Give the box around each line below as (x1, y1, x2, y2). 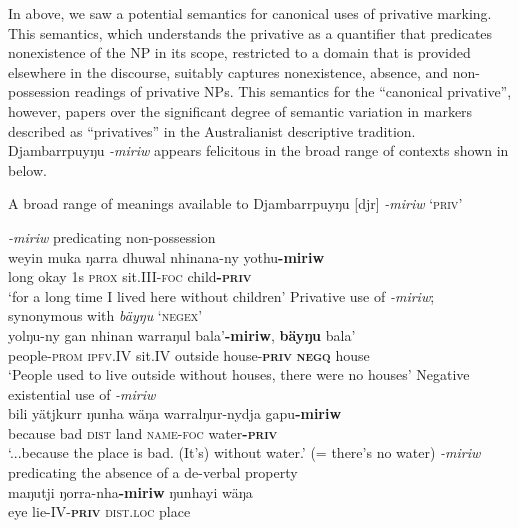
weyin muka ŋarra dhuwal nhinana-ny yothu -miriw (8, 246, 325, 267)
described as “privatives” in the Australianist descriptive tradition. (8, 120, 416, 141)
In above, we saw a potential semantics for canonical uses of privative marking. (8, 3, 492, 23)
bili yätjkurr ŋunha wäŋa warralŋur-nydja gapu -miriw (8, 403, 342, 424)
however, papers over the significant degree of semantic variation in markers (8, 100, 473, 121)
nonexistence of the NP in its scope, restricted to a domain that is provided (8, 42, 471, 63)
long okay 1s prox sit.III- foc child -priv (8, 266, 252, 287)
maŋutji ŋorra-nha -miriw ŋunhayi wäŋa (8, 481, 253, 502)
